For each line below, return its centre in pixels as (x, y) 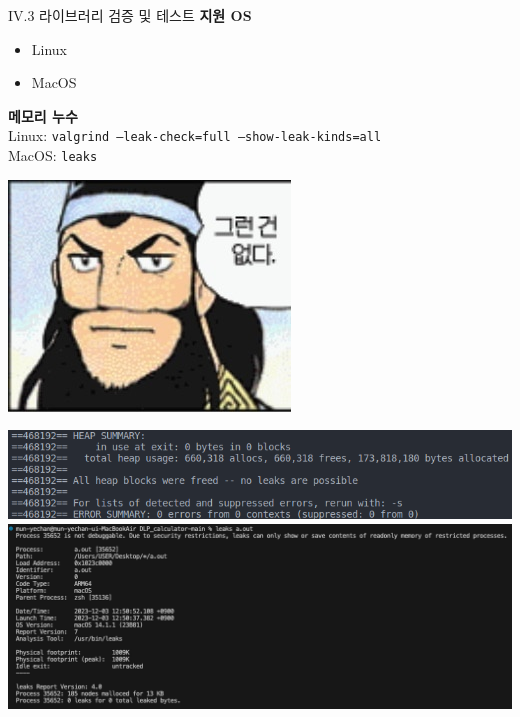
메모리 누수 (43, 115)
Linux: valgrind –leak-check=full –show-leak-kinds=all (195, 135)
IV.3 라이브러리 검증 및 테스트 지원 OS (130, 15)
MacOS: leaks (53, 155)
